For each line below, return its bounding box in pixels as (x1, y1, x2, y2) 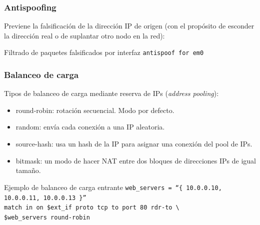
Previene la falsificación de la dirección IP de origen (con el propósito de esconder (4, 20, 254, 31)
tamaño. (15, 165, 41, 175)
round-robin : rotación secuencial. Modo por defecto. (15, 104, 174, 115)
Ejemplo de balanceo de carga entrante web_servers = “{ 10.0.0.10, (4, 181, 222, 192)
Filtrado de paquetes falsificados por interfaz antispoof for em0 (4, 47, 204, 57)
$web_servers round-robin (4, 213, 90, 221)
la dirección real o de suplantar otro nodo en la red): (4, 30, 165, 40)
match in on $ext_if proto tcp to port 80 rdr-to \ (4, 204, 179, 211)
